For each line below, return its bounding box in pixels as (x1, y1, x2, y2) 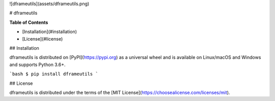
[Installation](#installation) (22, 28, 77, 35)
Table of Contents (9, 19, 48, 25)
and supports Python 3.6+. (9, 61, 66, 68)
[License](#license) (22, 36, 63, 42)
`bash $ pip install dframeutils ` (9, 71, 99, 77)
